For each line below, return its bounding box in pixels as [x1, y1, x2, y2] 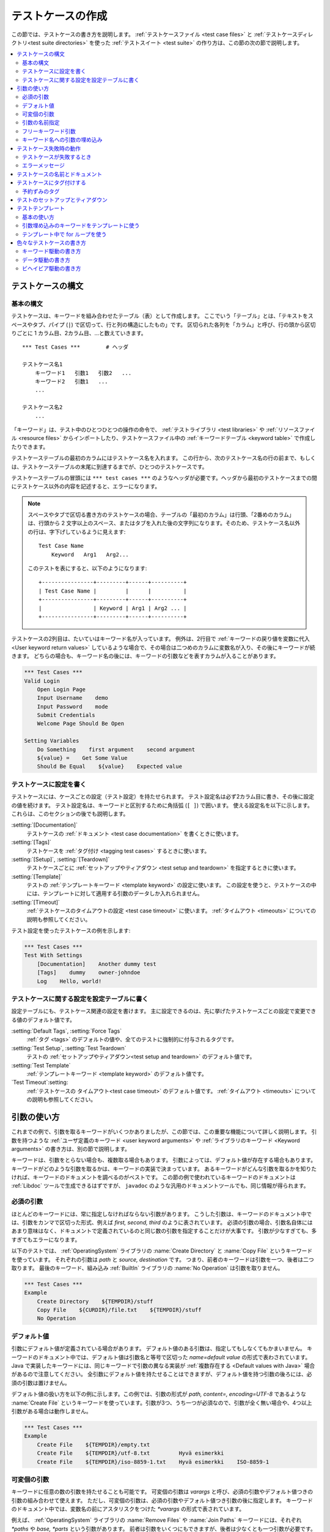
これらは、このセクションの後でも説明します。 [11, 810, 129, 817]
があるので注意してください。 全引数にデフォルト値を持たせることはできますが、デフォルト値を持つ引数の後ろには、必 [11, 1370, 312, 1378]
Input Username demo [37, 694, 108, 702]
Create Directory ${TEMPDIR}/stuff [37, 1298, 153, 1305]
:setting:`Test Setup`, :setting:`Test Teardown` [11, 1044, 127, 1052]
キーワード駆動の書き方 [22, 248, 81, 255]
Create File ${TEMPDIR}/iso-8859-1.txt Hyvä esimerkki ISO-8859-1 [37, 1458, 269, 1465]
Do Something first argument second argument [37, 746, 196, 753]
